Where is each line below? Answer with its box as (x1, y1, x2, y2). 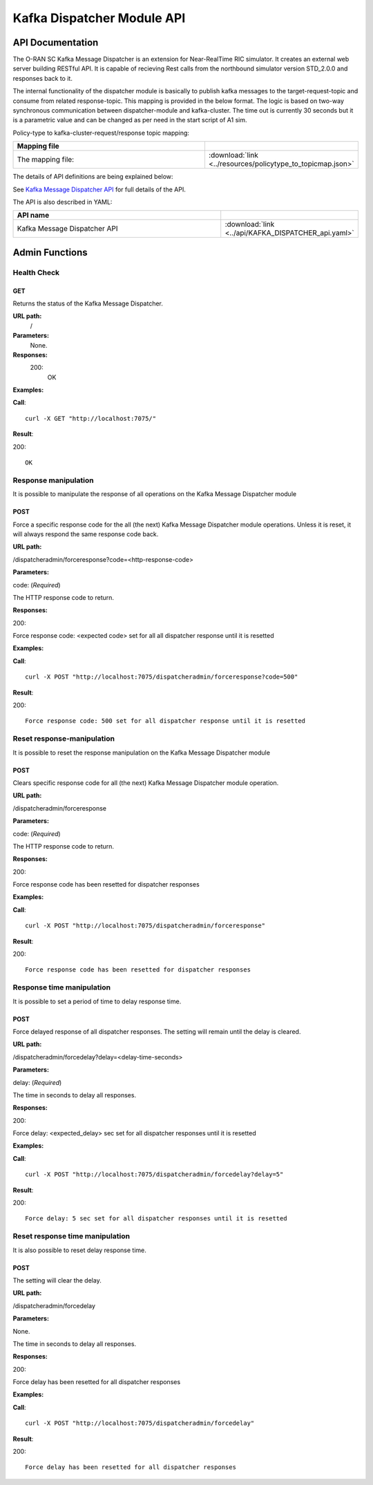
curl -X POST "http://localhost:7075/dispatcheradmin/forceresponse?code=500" (25, 673, 298, 681)
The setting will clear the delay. (12, 1276, 102, 1285)
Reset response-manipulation (12, 734, 115, 744)
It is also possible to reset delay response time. (12, 1246, 146, 1254)
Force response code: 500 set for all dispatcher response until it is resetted (25, 717, 306, 725)
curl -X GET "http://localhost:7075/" (25, 415, 157, 422)
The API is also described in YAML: (12, 198, 113, 206)
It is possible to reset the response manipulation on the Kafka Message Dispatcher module (12, 748, 271, 757)
